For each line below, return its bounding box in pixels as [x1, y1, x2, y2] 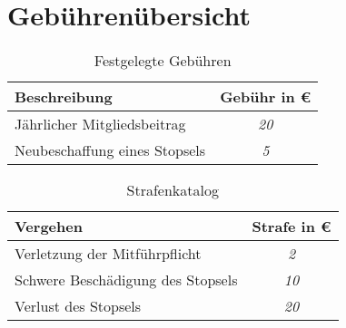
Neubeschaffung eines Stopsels [15, 140, 206, 161]
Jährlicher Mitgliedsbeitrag [15, 113, 186, 135]
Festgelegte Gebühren [94, 50, 232, 72]
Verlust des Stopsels [15, 295, 142, 317]
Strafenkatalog [126, 179, 219, 201]
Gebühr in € [220, 86, 311, 108]
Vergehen [15, 216, 83, 237]
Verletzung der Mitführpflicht [15, 243, 202, 265]
